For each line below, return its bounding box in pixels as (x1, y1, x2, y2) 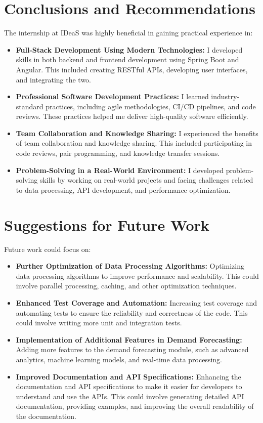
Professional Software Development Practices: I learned (16, 91, 209, 102)
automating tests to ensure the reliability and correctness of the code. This (16, 307, 248, 318)
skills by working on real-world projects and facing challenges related (39, 175, 253, 185)
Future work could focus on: (4, 243, 91, 254)
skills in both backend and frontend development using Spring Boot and (16, 54, 239, 65)
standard (16, 101, 43, 111)
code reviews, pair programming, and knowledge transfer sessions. (16, 148, 220, 158)
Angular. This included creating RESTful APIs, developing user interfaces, (16, 64, 248, 74)
